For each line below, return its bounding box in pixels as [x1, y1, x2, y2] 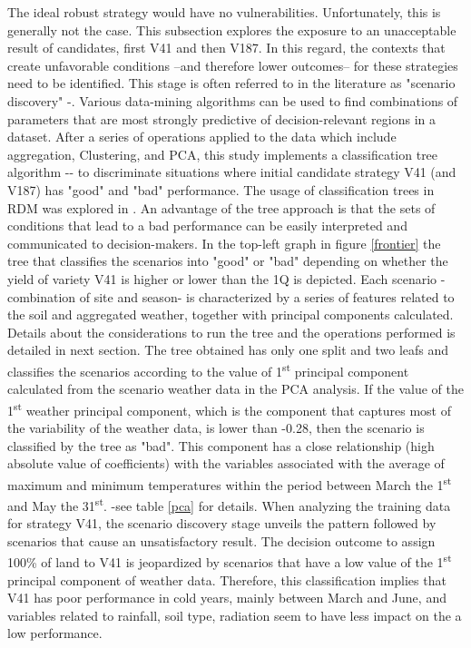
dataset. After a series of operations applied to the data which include [7, 127, 397, 146]
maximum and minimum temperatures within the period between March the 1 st [7, 472, 452, 494]
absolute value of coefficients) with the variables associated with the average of [7, 454, 445, 473]
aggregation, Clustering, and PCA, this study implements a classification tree [7, 144, 438, 163]
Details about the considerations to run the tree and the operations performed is [7, 322, 456, 341]
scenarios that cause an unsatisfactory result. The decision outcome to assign [7, 531, 436, 550]
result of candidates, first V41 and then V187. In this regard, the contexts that [7, 38, 446, 57]
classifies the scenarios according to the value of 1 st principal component [7, 358, 409, 380]
